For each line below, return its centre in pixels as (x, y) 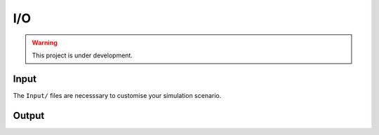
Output (29, 115)
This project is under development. (82, 55)
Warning (45, 43)
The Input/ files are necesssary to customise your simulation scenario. (117, 95)
